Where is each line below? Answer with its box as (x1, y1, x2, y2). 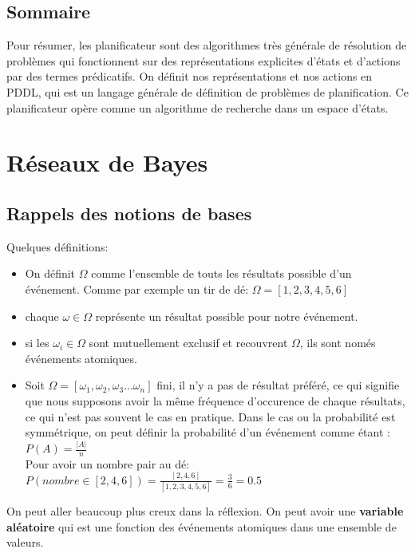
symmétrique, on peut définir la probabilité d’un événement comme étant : (25, 424, 390, 440)
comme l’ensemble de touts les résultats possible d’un (91, 265, 352, 282)
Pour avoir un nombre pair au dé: (25, 455, 190, 472)
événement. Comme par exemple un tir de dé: (25, 280, 249, 297)
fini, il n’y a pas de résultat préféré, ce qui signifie (156, 377, 400, 393)
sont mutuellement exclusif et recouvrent (89, 334, 288, 351)
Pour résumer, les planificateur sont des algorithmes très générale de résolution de (6, 37, 407, 53)
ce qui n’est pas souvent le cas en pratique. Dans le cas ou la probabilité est (25, 408, 396, 425)
